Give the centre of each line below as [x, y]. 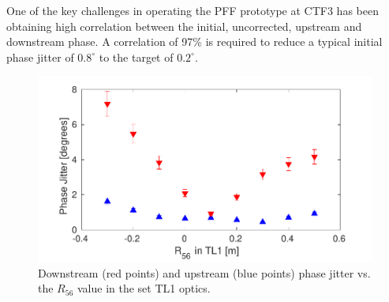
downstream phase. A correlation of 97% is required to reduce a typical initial [194, 42]
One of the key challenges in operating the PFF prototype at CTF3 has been [193, 10]
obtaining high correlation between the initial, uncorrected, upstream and [184, 26]
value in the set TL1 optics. [144, 288]
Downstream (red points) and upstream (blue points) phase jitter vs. [204, 272]
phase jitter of [40, 57]
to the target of [136, 57]
